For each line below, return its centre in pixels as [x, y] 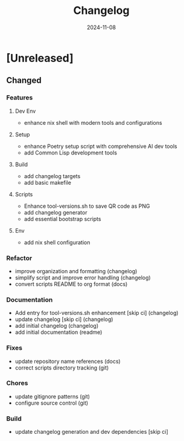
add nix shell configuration [57, 242]
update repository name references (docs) [68, 361]
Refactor [19, 258]
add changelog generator [56, 212]
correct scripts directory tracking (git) [62, 368]
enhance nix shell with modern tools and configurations [93, 122]
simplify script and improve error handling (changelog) [83, 277]
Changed [24, 80]
